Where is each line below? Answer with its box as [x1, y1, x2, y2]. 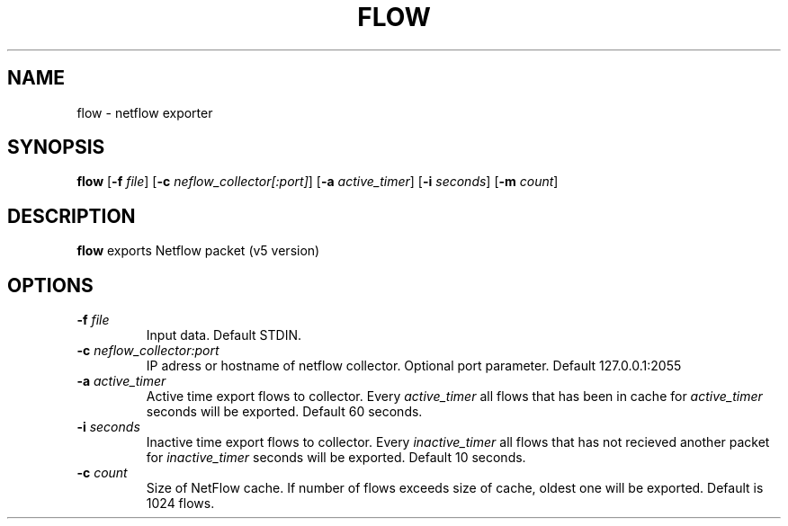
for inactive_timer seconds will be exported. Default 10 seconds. [146, 450, 526, 466]
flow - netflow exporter [76, 104, 213, 120]
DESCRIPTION [7, 204, 136, 227]
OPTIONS [7, 273, 94, 297]
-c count [76, 465, 128, 481]
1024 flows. [146, 495, 215, 512]
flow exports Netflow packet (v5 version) [76, 243, 320, 259]
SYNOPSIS [7, 136, 105, 159]
